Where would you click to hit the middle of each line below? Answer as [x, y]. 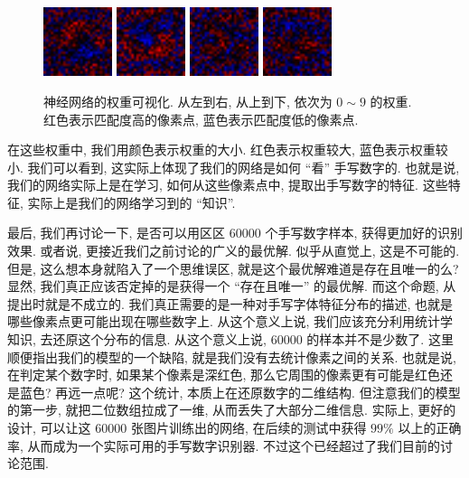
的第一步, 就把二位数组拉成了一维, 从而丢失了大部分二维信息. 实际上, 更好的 [232, 410]
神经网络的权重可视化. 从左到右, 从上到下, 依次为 [188, 101]
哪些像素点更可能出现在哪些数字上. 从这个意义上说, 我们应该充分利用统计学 [230, 321]
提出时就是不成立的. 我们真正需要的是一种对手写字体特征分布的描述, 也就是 [230, 303]
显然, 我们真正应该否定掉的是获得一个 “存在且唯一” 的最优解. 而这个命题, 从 [232, 286]
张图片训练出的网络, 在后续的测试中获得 [249, 427]
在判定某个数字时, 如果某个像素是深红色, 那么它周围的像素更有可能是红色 [224, 375]
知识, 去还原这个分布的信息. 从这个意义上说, [137, 339]
